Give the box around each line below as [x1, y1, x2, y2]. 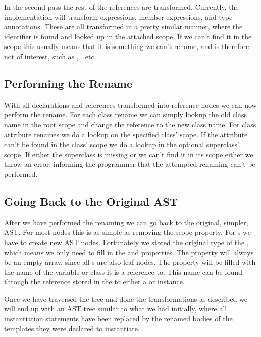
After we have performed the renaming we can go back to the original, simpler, [4, 217, 248, 227]
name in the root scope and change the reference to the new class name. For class [4, 119, 256, 129]
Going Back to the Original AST [4, 193, 178, 209]
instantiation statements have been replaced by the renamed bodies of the [4, 313, 233, 324]
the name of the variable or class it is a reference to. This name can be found [4, 266, 243, 277]
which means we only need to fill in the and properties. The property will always [4, 247, 254, 257]
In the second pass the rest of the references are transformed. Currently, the [4, 2, 239, 12]
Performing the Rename [4, 75, 133, 91]
